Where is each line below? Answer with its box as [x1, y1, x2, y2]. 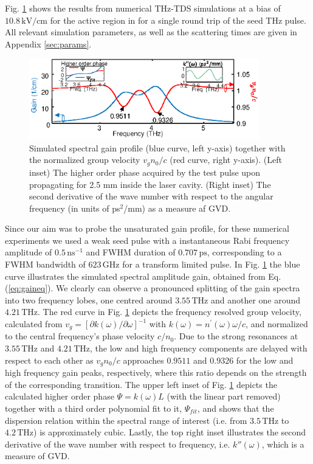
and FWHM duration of [86, 246, 176, 258]
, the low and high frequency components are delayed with [90, 342, 308, 355]
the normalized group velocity [29, 153, 140, 166]
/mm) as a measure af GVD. [123, 201, 231, 214]
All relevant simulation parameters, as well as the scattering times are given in [5, 26, 297, 38]
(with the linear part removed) [167, 390, 281, 403]
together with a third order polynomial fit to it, [5, 401, 182, 414]
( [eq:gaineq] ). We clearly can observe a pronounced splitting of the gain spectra [5, 282, 300, 294]
